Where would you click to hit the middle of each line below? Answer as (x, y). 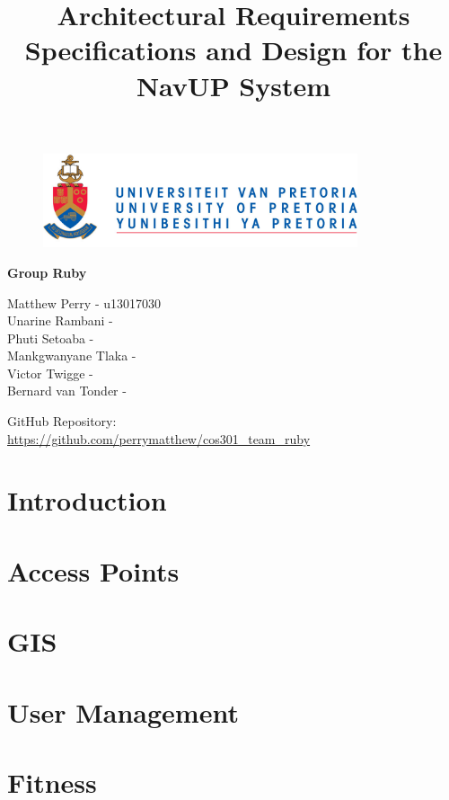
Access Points (93, 570)
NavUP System (233, 85)
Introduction (87, 500)
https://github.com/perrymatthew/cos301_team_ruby (159, 438)
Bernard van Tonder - (67, 391)
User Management (123, 711)
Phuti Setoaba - (51, 338)
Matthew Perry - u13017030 (84, 302)
